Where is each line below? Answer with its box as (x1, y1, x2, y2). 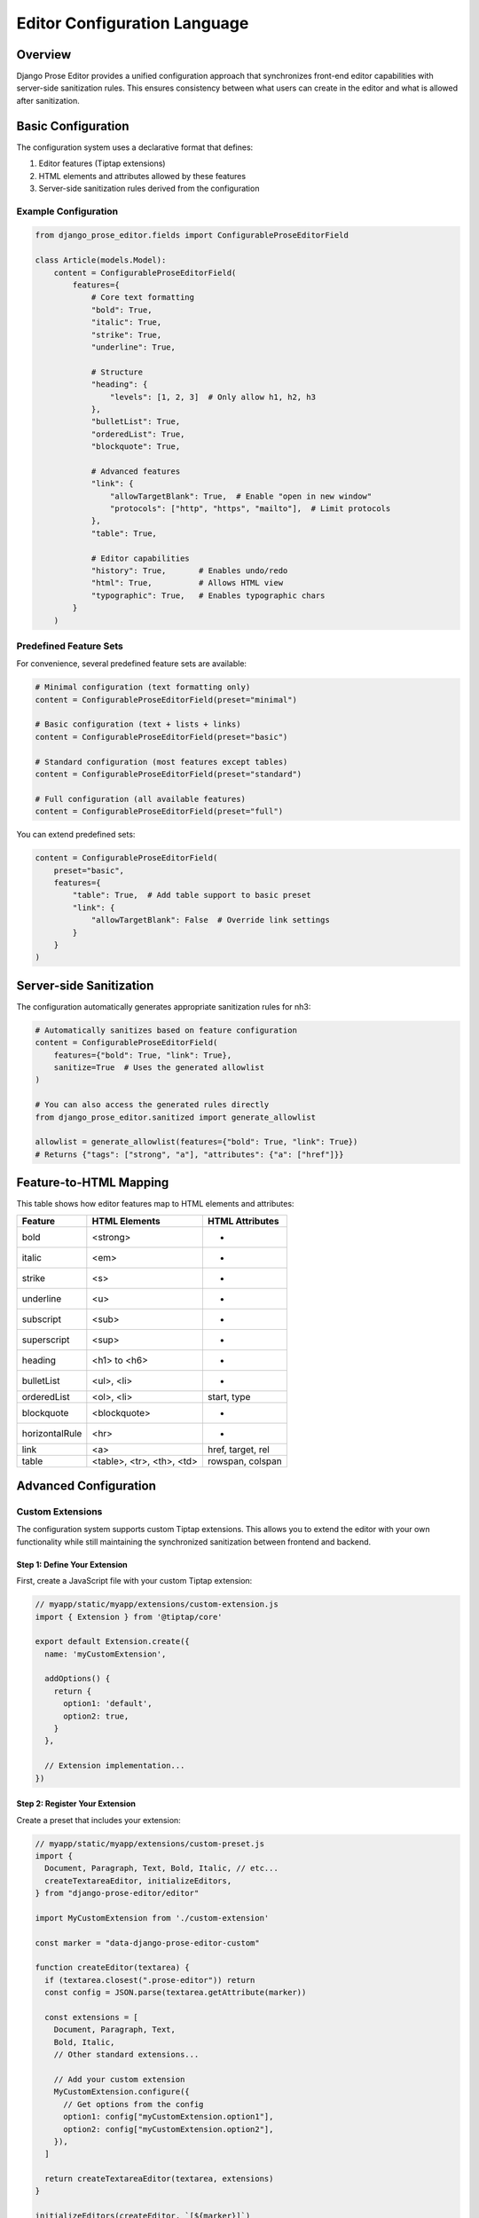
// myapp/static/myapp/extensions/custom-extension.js (35, 1600, 279, 1609)
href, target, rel (207, 1443, 270, 1455)
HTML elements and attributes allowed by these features (38, 170, 247, 181)
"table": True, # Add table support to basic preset (72, 890, 311, 901)
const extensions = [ (44, 2012, 139, 2023)
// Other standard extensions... (53, 2049, 200, 2060)
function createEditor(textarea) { (35, 1962, 190, 1973)
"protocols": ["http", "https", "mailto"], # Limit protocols (109, 504, 391, 514)
